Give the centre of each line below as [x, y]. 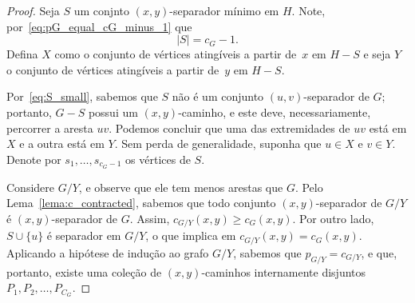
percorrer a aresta [50, 128]
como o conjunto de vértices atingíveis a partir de [176, 54]
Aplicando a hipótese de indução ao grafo [108, 252]
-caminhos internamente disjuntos [284, 271]
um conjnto [101, 10]
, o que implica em [191, 235]
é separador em [84, 235]
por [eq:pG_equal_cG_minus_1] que [99, 26]
